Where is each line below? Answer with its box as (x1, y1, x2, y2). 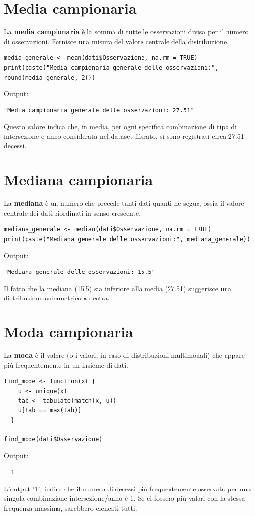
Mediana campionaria (4, 169, 153, 190)
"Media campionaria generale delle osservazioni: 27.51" (4, 107, 194, 114)
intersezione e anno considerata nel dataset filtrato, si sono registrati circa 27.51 (4, 131, 244, 141)
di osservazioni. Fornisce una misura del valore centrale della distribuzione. (4, 36, 228, 46)
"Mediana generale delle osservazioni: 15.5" (4, 269, 155, 276)
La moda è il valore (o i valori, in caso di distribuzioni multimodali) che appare (4, 350, 245, 360)
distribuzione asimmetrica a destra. (4, 293, 110, 303)
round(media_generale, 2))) (4, 74, 96, 81)
